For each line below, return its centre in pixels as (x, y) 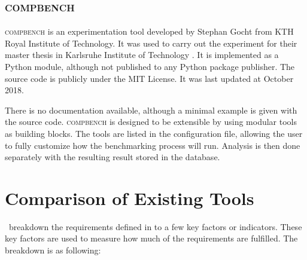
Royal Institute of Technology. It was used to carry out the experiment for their (151, 43)
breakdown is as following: (53, 250)
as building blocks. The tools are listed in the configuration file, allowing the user (154, 133)
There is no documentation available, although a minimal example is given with (151, 110)
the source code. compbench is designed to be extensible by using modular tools (151, 122)
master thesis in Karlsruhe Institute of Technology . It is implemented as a (142, 55)
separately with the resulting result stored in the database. (113, 157)
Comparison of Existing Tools (130, 198)
